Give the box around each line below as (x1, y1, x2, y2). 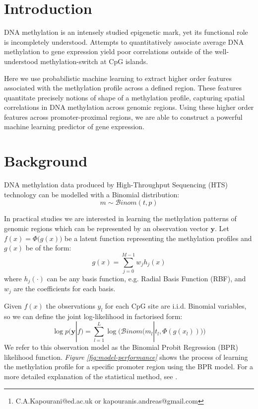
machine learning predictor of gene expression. (4, 121, 145, 132)
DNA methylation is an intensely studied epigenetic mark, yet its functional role (4, 27, 248, 37)
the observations (46, 300, 95, 311)
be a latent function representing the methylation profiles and (64, 233, 252, 243)
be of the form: (25, 243, 71, 253)
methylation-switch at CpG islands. (40, 56, 148, 66)
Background (4, 151, 88, 171)
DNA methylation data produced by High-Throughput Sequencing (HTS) (4, 179, 228, 190)
